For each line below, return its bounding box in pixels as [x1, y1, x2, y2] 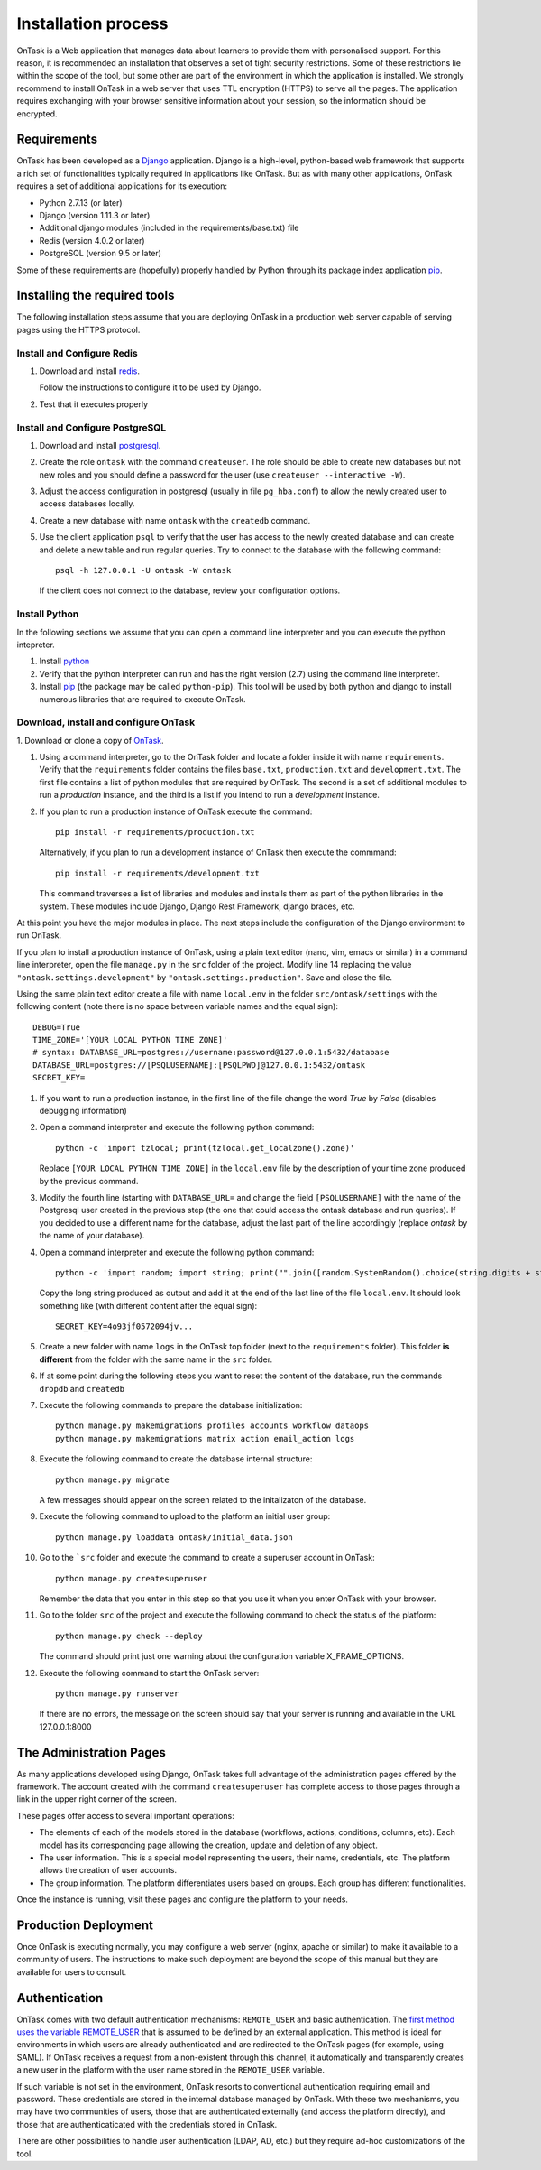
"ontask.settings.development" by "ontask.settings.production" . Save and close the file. [16, 971, 392, 983]
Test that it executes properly [39, 398, 149, 410]
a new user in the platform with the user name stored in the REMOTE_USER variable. [16, 2064, 325, 2075]
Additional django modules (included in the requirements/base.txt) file [39, 222, 299, 234]
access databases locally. [39, 498, 135, 509]
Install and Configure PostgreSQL [16, 421, 167, 433]
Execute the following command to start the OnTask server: [39, 1667, 260, 1678]
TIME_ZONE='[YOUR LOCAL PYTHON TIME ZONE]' [32, 1034, 228, 1045]
